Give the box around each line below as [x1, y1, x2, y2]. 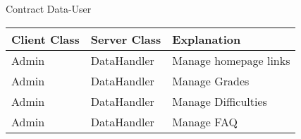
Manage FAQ [172, 113, 238, 130]
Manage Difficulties [172, 92, 267, 109]
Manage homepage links [172, 52, 290, 68]
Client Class [11, 30, 80, 47]
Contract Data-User [6, 1, 92, 16]
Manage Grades [172, 72, 250, 89]
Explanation [172, 30, 241, 47]
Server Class [90, 30, 161, 47]
